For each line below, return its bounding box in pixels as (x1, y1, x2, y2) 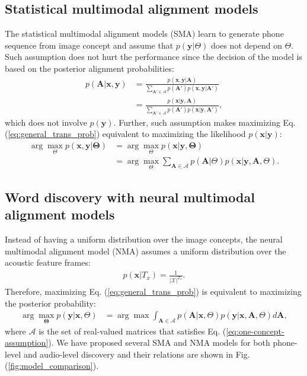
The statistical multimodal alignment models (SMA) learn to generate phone (5, 27, 284, 40)
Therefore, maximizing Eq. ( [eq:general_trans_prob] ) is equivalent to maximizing (5, 285, 302, 298)
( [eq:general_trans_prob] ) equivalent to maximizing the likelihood (5, 128, 246, 140)
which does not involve (5, 116, 87, 128)
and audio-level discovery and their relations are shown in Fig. (23, 348, 250, 360)
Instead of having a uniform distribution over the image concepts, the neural (5, 232, 283, 245)
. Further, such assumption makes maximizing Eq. (113, 116, 296, 128)
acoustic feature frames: (5, 256, 91, 269)
